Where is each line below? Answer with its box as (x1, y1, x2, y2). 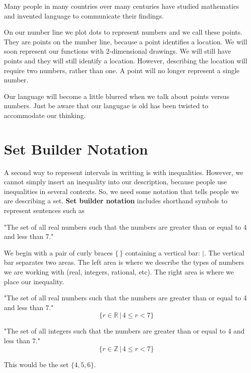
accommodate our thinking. (4, 110, 86, 120)
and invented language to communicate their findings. (4, 10, 164, 20)
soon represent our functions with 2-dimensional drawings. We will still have (4, 46, 231, 56)
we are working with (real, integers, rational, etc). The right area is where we (4, 267, 234, 276)
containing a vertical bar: (125, 247, 200, 257)
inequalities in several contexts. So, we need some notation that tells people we (4, 186, 239, 196)
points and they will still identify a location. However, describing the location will (4, 55, 248, 65)
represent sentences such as (4, 205, 85, 216)
